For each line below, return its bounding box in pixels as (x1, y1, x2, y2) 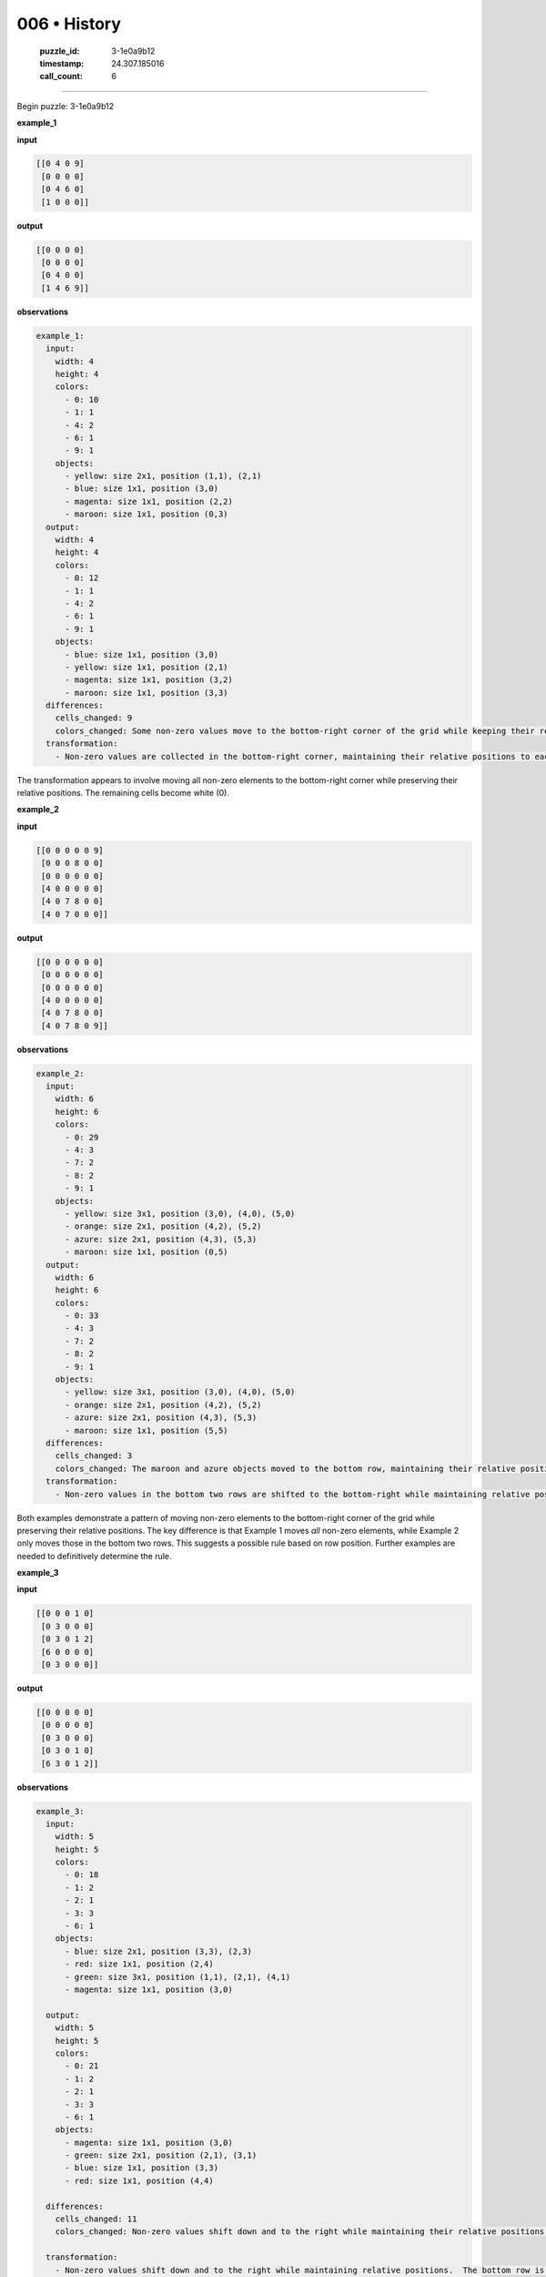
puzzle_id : (39, 46, 80, 56)
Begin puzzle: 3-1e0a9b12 (16, 100, 114, 111)
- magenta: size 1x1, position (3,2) (65, 675, 234, 685)
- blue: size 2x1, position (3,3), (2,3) (65, 1945, 252, 1956)
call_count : (39, 71, 84, 82)
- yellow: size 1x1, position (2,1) (65, 661, 228, 672)
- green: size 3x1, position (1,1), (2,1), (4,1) (65, 1972, 291, 1982)
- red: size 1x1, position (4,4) (65, 2175, 214, 2186)
